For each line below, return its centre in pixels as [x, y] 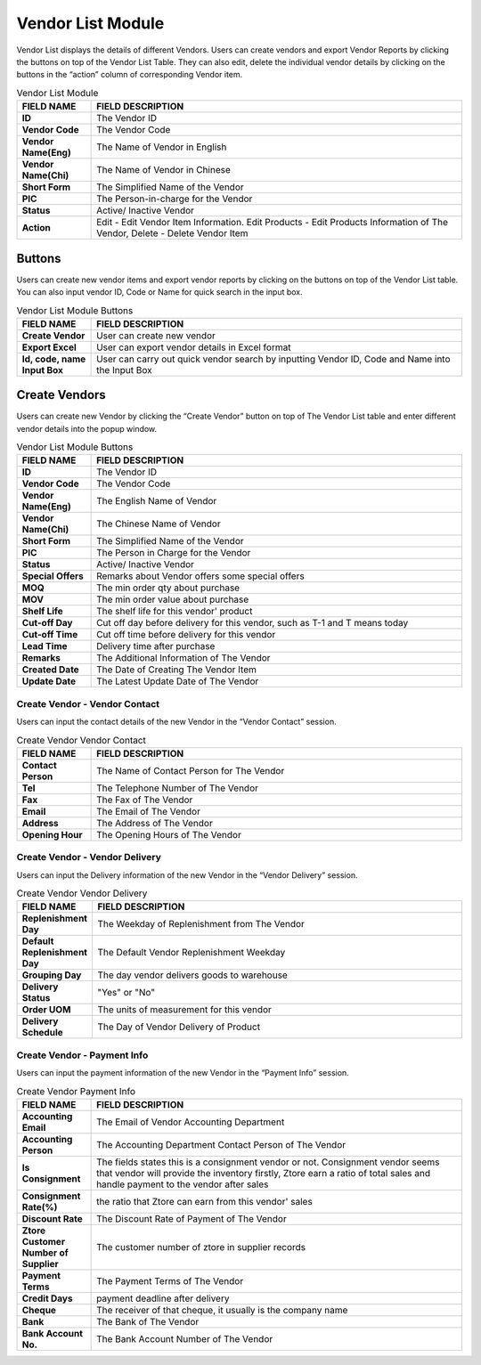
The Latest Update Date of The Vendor [178, 681]
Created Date [50, 670]
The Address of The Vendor [155, 823]
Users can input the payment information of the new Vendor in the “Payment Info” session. [183, 1073]
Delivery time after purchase [156, 646]
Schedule [43, 1033]
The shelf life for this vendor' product [175, 612]
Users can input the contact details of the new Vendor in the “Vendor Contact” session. [177, 722]
